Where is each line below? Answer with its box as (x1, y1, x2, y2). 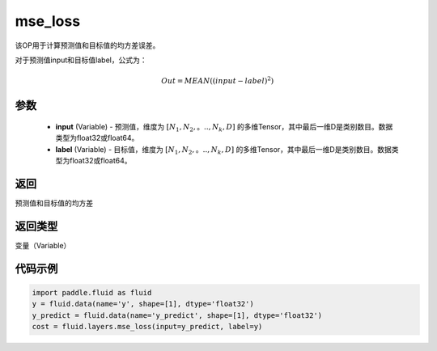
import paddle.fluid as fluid (32, 288, 152, 297)
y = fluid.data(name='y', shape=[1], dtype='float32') (32, 299, 254, 309)
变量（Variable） (15, 240, 71, 250)
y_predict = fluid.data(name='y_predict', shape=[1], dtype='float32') (32, 311, 323, 319)
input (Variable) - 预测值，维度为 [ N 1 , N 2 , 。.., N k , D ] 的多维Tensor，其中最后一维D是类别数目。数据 (55, 121, 393, 133)
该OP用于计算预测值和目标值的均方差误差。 (15, 40, 160, 50)
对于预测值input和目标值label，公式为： (15, 55, 147, 65)
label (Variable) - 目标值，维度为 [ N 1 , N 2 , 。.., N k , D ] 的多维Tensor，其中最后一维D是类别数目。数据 (55, 144, 392, 156)
